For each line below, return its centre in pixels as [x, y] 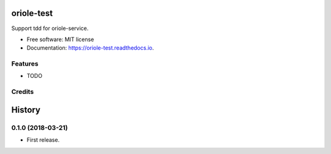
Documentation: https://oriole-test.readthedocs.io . [90, 48]
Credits [22, 92]
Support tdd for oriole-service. [50, 28]
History [26, 110]
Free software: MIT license [60, 39]
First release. [43, 140]
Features [25, 64]
